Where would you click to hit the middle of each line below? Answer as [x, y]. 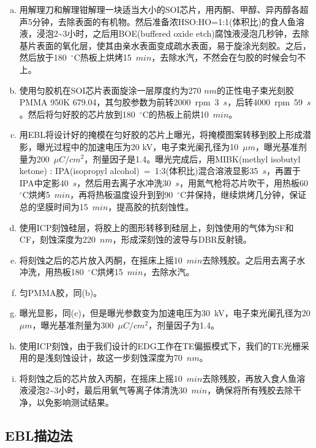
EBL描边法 [39, 435]
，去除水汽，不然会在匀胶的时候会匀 [224, 57]
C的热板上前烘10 [175, 114]
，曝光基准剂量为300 [73, 325]
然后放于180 [43, 57]
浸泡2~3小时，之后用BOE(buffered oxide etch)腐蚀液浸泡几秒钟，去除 [173, 33]
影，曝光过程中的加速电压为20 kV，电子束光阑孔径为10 [129, 146]
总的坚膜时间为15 [54, 206]
